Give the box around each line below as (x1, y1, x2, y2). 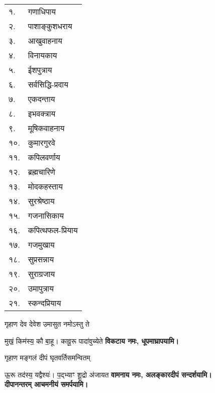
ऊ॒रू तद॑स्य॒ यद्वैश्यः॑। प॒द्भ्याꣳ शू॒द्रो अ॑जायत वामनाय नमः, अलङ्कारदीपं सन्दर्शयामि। (5, 369, 212, 379)
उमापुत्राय (28, 282, 54, 294)
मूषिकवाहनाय (28, 122, 65, 134)
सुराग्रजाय (28, 268, 55, 279)
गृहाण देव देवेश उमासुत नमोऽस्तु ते (5, 319, 89, 329)
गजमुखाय (28, 239, 55, 250)
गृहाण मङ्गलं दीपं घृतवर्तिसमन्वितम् (5, 352, 90, 363)
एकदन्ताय (28, 93, 55, 105)
